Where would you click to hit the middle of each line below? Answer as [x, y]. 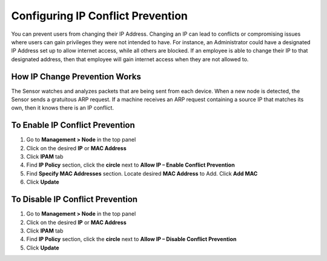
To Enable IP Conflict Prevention [73, 125]
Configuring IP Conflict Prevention [99, 16]
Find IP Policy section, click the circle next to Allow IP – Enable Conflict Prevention [131, 165]
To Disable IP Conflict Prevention [74, 200]
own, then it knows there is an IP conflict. [63, 108]
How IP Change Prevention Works [76, 77]
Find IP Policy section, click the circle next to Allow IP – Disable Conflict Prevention [131, 239]
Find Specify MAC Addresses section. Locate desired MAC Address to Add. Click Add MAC [142, 173]
